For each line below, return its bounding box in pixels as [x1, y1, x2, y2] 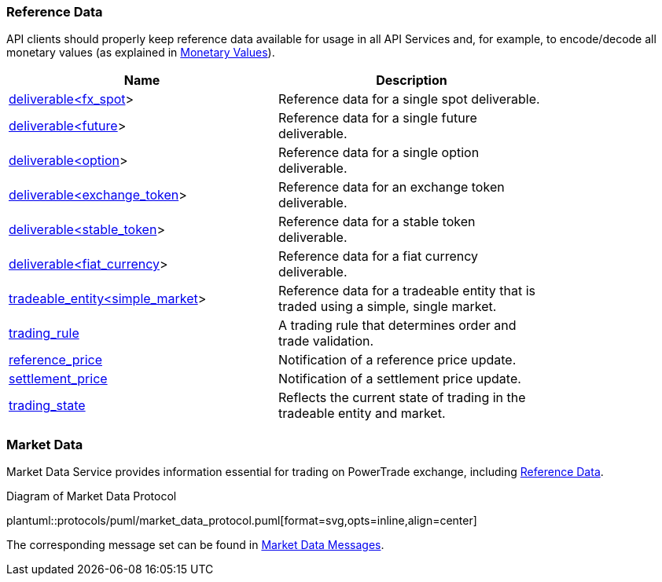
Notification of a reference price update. [278, 352, 517, 368]
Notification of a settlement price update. [278, 371, 521, 387]
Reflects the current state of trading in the [278, 390, 526, 406]
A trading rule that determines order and [278, 317, 517, 334]
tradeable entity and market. [278, 405, 446, 422]
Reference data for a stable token [278, 214, 476, 230]
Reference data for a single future [278, 110, 477, 126]
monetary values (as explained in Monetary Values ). [6, 46, 275, 60]
